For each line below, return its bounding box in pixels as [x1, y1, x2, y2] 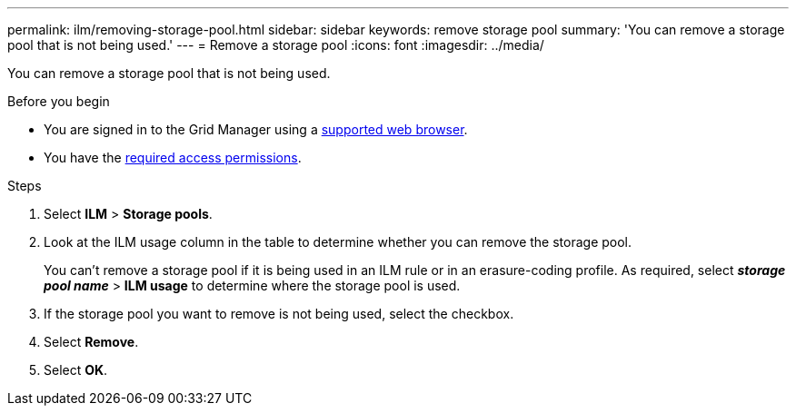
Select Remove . [44, 334, 139, 349]
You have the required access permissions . [44, 150, 302, 165]
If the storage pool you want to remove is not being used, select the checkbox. [44, 306, 514, 321]
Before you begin [7, 93, 110, 109]
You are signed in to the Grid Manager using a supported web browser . [44, 122, 468, 137]
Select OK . [44, 362, 108, 378]
